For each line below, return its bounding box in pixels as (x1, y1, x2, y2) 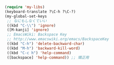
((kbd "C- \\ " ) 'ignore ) (6, 23, 56, 28)
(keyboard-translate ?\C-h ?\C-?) (4, 9, 76, 14)
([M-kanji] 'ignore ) (6, 28, 50, 32)
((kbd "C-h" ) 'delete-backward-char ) (6, 41, 85, 46)
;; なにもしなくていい (6, 18, 47, 23)
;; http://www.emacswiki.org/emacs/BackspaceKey (6, 37, 110, 42)
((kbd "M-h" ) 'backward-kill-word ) (6, 46, 80, 51)
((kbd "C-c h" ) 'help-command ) (6, 50, 71, 55)
